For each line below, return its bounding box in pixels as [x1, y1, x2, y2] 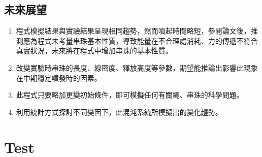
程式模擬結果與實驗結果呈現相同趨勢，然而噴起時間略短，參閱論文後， [16, 25, 251, 36]
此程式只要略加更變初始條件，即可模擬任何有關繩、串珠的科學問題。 [16, 89, 244, 100]
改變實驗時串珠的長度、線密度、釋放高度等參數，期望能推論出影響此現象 [16, 62, 258, 73]
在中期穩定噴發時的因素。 [16, 72, 102, 83]
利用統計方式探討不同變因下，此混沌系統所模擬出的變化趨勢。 [16, 106, 222, 117]
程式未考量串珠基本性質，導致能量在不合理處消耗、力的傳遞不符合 [37, 35, 258, 46]
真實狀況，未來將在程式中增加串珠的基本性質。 [16, 45, 173, 56]
